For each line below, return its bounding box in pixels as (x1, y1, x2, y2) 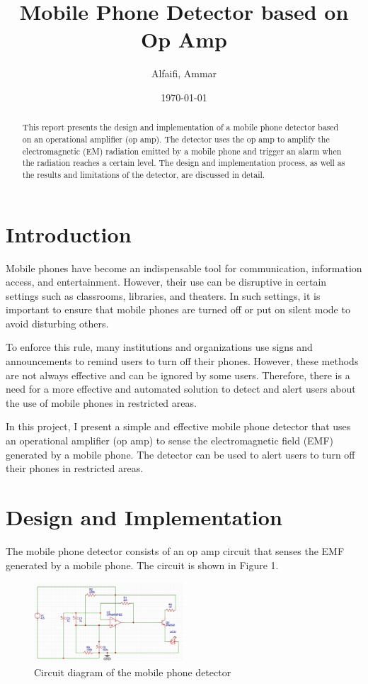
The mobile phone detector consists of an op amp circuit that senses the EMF (6, 543, 345, 558)
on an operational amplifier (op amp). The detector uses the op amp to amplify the (22, 133, 330, 145)
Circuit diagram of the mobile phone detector (34, 664, 231, 679)
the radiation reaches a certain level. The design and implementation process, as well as (22, 157, 345, 169)
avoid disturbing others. (6, 315, 109, 330)
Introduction (6, 219, 132, 248)
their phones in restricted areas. (6, 461, 144, 476)
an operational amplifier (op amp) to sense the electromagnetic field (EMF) (6, 433, 334, 448)
